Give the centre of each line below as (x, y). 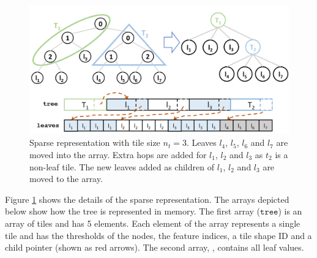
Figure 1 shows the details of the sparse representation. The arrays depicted (147, 199)
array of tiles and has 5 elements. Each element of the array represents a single (153, 223)
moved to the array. (66, 179)
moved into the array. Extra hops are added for (118, 154)
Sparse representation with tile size (95, 142)
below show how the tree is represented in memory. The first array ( (133, 211)
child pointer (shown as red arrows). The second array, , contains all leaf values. (155, 247)
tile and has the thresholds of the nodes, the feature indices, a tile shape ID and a (158, 235)
